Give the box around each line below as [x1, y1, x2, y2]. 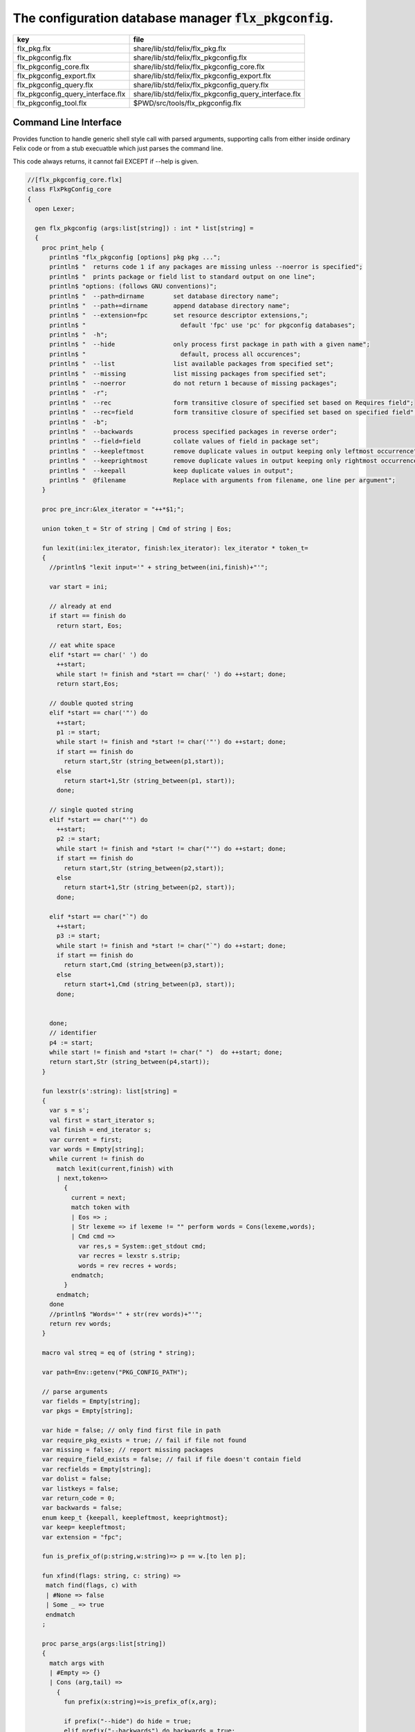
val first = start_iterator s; [49, 1116, 156, 1124]
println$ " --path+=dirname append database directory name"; [49, 301, 290, 310]
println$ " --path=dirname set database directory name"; [49, 292, 279, 300]
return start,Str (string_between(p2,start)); [63, 864, 225, 872]
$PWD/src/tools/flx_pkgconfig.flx [133, 98, 242, 107]
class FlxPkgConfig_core [27, 186, 112, 193]
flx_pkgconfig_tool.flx [17, 98, 87, 107]
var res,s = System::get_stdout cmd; [78, 1242, 207, 1250]
